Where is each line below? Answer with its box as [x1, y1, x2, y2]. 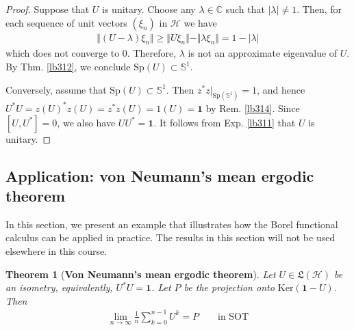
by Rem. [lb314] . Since [205, 100, 300, 115]
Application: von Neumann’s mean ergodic [5, 165, 314, 186]
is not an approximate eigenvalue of [188, 46, 338, 60]
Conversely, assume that [5, 82, 107, 96]
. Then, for [296, 2, 342, 16]
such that [225, 2, 265, 16]
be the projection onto [184, 280, 275, 294]
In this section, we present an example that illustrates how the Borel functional [5, 217, 338, 231]
